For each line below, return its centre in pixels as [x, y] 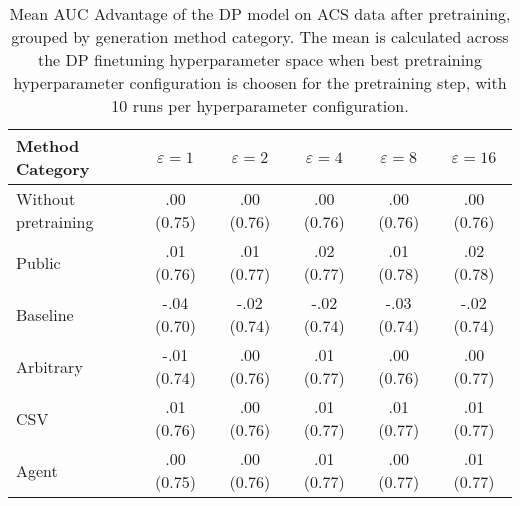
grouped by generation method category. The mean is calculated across [260, 36]
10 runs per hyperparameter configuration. [260, 105]
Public [38, 262]
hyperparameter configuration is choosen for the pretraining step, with [260, 82]
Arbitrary [49, 366]
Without [46, 198]
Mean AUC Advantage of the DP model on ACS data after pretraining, [260, 13]
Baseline [45, 314]
